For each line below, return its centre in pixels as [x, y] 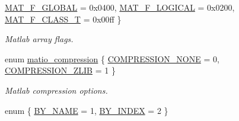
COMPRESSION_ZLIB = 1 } [60, 70]
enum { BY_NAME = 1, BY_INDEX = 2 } [87, 110]
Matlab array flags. [39, 39]
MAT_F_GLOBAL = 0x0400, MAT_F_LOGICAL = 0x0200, [120, 7]
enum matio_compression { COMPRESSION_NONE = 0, [112, 58]
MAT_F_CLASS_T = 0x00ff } [63, 19]
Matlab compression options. [56, 90]
